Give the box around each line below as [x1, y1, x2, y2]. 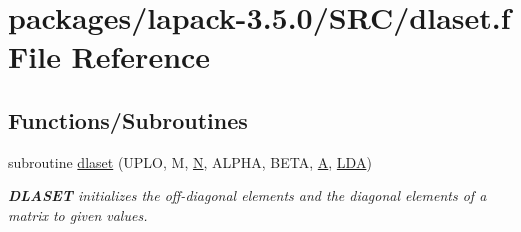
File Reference [8, 36, 211, 77]
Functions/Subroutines [8, 104, 248, 135]
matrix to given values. [8, 204, 148, 225]
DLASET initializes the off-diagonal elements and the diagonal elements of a [8, 185, 487, 206]
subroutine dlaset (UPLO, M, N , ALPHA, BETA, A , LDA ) [8, 151, 372, 172]
